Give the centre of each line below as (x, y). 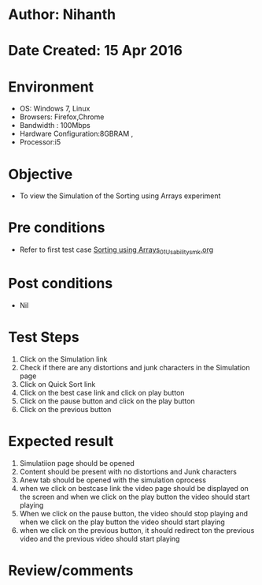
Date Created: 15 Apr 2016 (96, 51)
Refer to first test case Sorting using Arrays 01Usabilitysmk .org (116, 250)
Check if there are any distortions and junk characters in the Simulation (135, 367)
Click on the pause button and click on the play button (107, 401)
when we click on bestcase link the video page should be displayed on (134, 488)
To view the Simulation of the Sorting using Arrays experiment (120, 196)
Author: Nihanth (62, 15)
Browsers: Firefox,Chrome (62, 117)
